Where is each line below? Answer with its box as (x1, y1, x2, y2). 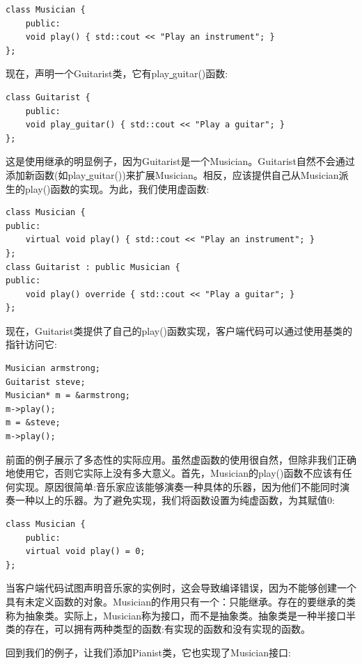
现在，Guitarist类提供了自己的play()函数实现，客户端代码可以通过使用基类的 (6, 323, 353, 338)
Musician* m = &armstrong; (6, 390, 130, 401)
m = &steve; (6, 418, 61, 428)
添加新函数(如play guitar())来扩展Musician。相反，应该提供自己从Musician (6, 167, 339, 182)
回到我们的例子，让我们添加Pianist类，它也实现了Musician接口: (6, 645, 291, 659)
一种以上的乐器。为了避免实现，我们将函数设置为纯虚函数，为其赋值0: (15, 493, 335, 507)
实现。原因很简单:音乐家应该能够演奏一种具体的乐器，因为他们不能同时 (15, 479, 340, 493)
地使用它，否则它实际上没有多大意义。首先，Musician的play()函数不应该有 (6, 466, 343, 480)
